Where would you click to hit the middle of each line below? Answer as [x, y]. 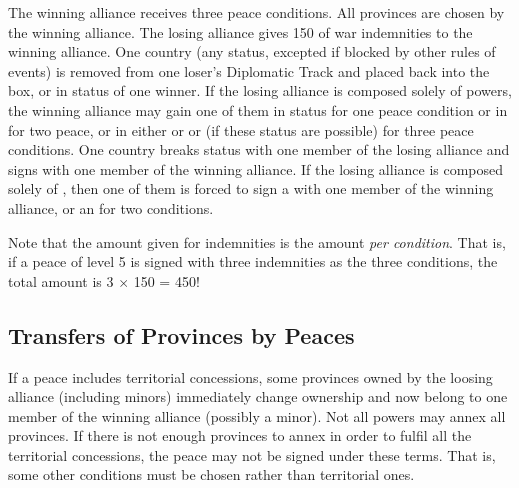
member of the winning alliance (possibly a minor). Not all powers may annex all [257, 415]
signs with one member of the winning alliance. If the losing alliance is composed [256, 168]
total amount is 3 [61, 280]
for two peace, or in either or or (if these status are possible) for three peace [241, 129]
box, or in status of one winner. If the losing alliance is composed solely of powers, [260, 90]
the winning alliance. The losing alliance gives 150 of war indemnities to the [240, 31]
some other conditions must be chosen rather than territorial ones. [211, 474]
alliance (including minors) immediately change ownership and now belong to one [258, 396]
